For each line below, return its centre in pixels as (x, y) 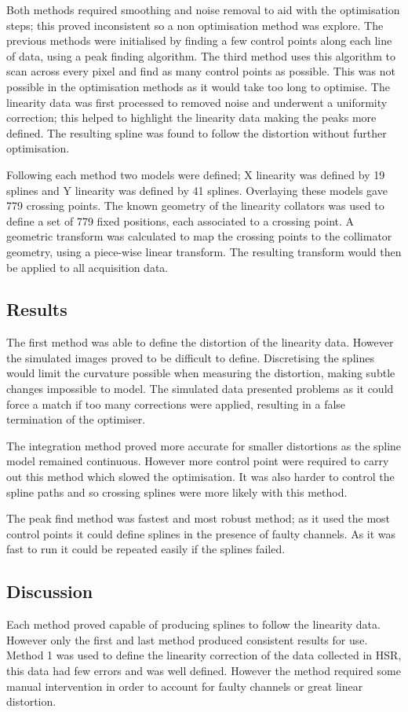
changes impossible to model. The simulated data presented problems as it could (200, 389)
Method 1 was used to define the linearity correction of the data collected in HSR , (204, 655)
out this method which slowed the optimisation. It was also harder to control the (200, 477)
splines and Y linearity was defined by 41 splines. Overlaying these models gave (197, 190)
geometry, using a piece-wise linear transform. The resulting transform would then (204, 251)
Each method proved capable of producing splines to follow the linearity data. (193, 624)
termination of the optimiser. (76, 419)
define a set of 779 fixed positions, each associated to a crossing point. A (180, 220)
